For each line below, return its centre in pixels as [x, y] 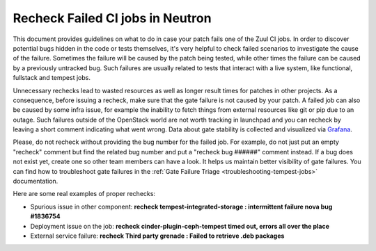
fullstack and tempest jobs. [52, 78]
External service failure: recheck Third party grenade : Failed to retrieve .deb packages [157, 236]
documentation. [36, 181]
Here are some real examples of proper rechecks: [84, 194]
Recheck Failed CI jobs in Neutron [112, 18]
